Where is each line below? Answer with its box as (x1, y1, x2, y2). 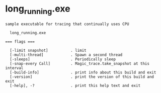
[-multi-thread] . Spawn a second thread (10, 52, 123, 57)
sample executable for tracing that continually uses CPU (5, 21, 129, 27)
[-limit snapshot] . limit (10, 48, 87, 53)
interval (5, 65, 24, 70)
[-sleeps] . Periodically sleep (10, 56, 116, 62)
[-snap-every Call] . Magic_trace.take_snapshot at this (10, 61, 150, 66)
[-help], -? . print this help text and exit (10, 83, 141, 88)
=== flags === (5, 39, 35, 44)
